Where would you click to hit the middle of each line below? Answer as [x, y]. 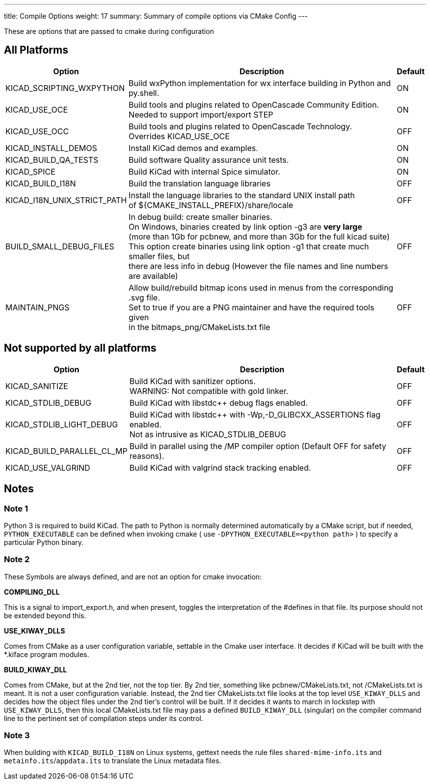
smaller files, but [159, 256]
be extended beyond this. [45, 615]
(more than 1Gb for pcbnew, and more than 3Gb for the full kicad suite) [259, 236]
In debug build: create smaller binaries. [201, 217]
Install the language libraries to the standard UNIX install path [242, 195]
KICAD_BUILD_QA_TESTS [52, 160]
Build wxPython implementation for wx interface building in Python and [260, 83]
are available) [153, 276]
